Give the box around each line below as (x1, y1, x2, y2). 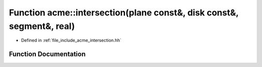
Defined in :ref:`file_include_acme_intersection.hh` (21, 38, 121, 43)
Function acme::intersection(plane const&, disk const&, (9, 7, 239, 18)
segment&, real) (9, 21, 75, 31)
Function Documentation (9, 50, 86, 58)
